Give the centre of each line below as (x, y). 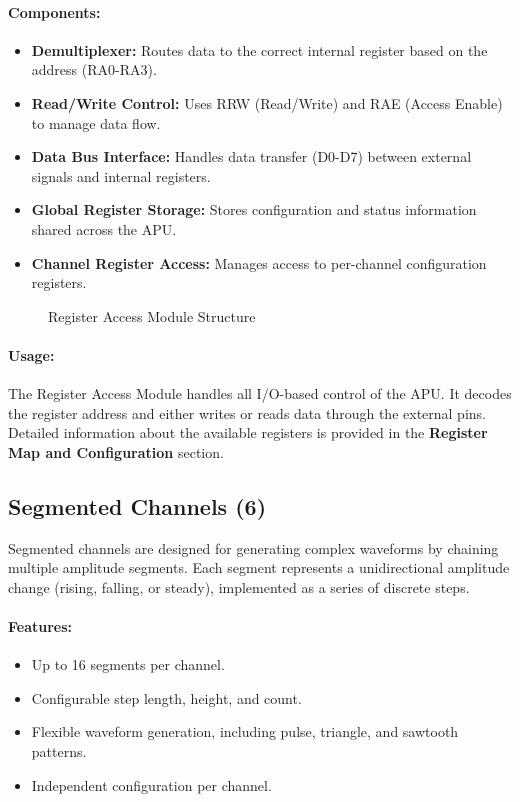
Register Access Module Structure (152, 315)
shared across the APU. (104, 228)
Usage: (31, 354)
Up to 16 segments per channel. (128, 664)
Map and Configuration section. (116, 451)
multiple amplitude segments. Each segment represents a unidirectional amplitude (259, 567)
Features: (40, 626)
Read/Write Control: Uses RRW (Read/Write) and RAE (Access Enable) (267, 102)
